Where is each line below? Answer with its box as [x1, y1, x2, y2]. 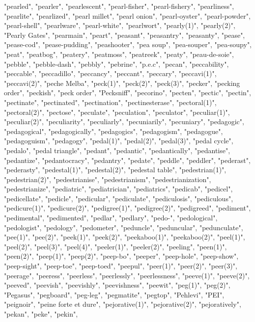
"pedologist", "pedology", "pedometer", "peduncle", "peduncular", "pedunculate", [4, 222, 243, 232]
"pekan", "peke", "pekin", [4, 309, 78, 319]
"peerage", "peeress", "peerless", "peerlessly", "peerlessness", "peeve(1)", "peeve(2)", [4, 270, 250, 280]
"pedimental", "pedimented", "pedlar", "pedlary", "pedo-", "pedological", [4, 213, 218, 223]
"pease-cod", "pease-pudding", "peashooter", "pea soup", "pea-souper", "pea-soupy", [4, 39, 252, 50]
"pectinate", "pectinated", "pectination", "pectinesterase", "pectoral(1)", [4, 97, 217, 107]
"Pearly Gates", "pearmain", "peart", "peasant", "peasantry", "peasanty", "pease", [4, 29, 245, 40]
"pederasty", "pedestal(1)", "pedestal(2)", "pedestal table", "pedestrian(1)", [4, 164, 227, 175]
